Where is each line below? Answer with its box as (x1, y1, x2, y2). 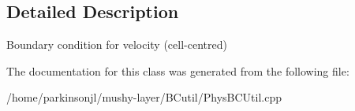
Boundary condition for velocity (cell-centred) (6, 36, 227, 53)
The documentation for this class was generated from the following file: (6, 62, 349, 79)
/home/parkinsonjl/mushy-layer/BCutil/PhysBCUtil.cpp (6, 89, 282, 105)
